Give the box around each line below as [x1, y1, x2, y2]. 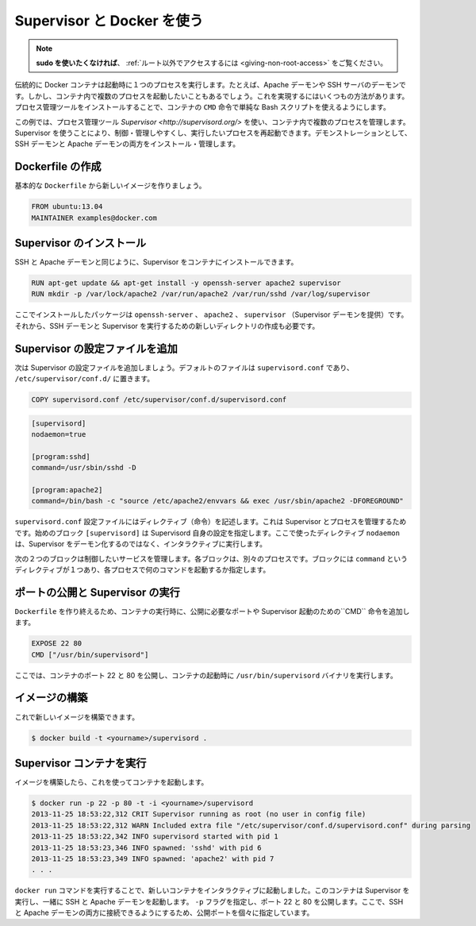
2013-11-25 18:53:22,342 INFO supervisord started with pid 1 [31, 832, 278, 841]
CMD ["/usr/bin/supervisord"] [31, 650, 149, 659]
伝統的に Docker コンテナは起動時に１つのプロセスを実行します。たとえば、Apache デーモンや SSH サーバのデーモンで [14, 80, 406, 90]
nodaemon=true [31, 430, 86, 439]
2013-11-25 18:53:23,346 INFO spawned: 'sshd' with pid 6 [31, 843, 262, 852]
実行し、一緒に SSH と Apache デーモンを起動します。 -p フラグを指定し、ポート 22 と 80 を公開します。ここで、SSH [14, 897, 404, 906]
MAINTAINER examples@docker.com [31, 213, 158, 222]
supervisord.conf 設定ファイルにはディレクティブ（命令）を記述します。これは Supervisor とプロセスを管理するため [14, 517, 407, 527]
